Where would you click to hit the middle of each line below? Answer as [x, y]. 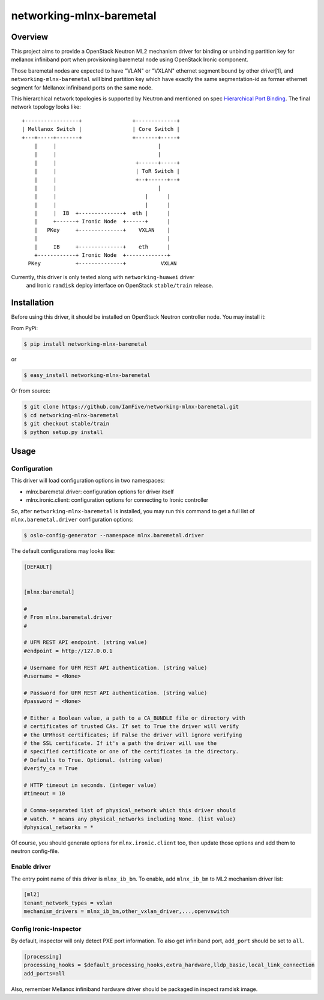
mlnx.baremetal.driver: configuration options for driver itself [100, 492]
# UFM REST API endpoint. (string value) [85, 643]
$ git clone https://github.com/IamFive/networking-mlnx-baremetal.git [131, 407]
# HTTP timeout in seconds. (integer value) [90, 785]
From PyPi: [25, 328]
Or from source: [31, 391]
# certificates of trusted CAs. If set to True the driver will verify [131, 727]
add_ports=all [44, 973]
